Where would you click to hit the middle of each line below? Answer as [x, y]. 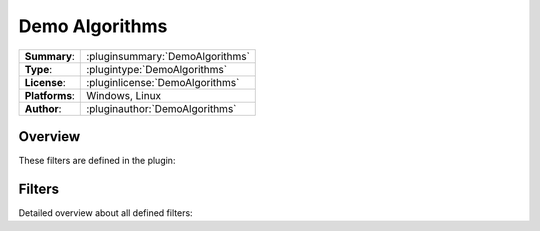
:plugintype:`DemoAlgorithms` [157, 69]
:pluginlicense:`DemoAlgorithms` [163, 82]
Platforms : [49, 95]
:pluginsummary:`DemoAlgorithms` [168, 56]
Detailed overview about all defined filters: [106, 212]
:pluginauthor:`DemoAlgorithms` [161, 108]
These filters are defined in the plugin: [97, 161]
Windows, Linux [124, 95]
